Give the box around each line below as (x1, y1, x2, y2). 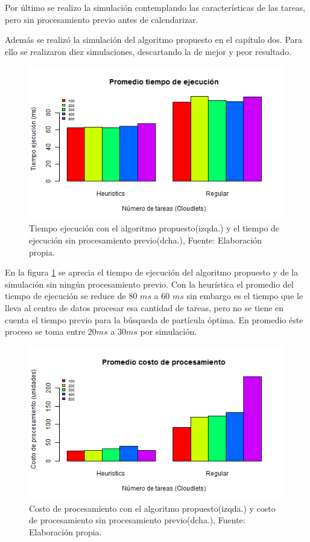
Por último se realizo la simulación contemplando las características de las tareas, (5, 1, 306, 13)
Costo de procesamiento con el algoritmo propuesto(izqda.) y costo (29, 502, 276, 514)
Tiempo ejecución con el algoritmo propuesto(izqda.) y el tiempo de (29, 222, 280, 234)
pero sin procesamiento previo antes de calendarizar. (5, 13, 198, 25)
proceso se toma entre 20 (5, 325, 96, 338)
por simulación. (140, 325, 197, 338)
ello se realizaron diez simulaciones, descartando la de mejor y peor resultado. (5, 45, 292, 57)
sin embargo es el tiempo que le (186, 289, 303, 302)
